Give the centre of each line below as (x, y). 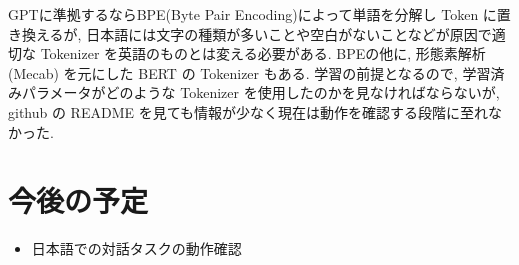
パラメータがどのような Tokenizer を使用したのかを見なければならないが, (260, 92)
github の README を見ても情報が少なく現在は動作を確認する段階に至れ (248, 111)
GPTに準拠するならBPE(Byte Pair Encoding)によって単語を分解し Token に (252, 14)
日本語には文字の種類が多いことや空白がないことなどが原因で (289, 33)
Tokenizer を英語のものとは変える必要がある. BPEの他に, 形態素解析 (263, 53)
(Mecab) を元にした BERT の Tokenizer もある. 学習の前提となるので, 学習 (249, 72)
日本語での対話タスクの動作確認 (136, 248)
